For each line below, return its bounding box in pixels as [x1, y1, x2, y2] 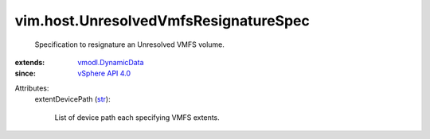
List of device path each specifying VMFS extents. [54, 112, 221, 122]
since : [14, 68, 36, 79]
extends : [14, 57, 45, 67]
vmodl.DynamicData [77, 57, 144, 67]
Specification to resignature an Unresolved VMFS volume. [34, 40, 225, 49]
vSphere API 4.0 [77, 68, 131, 79]
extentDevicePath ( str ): [34, 95, 111, 104]
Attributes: [14, 83, 49, 93]
